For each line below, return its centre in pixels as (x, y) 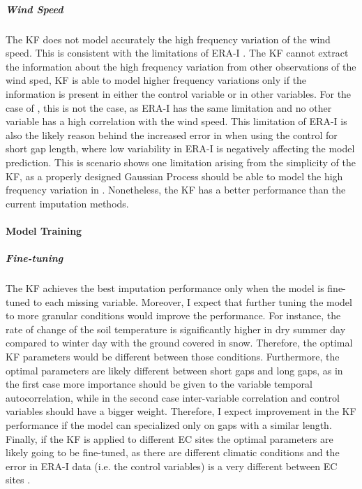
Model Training (44, 230)
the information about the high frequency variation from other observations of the (181, 66)
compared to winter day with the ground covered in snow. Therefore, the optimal (179, 343)
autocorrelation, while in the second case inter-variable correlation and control (173, 397)
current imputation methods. (67, 203)
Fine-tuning (35, 258)
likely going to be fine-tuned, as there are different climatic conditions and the (173, 452)
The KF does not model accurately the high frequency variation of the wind (168, 39)
